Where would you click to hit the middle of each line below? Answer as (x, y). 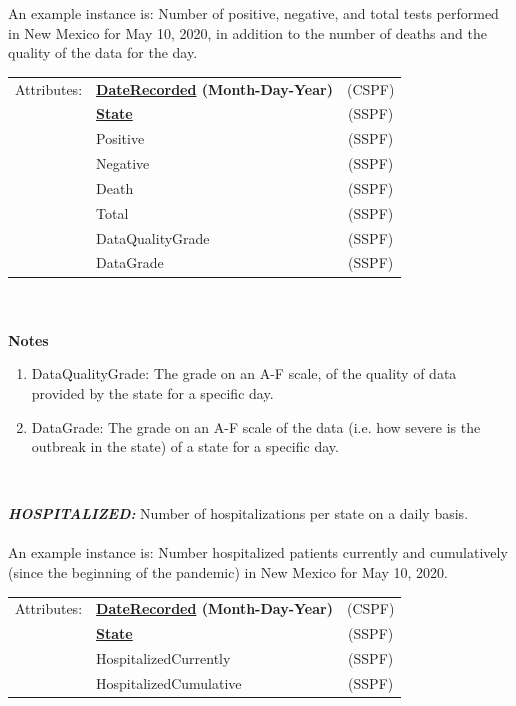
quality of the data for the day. (103, 52)
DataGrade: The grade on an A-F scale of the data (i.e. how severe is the (256, 426)
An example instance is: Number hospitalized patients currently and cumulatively (258, 552)
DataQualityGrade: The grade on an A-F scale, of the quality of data (244, 373)
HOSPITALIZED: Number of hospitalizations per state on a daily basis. (238, 513)
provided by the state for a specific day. (152, 392)
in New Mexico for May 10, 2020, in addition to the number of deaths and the (247, 32)
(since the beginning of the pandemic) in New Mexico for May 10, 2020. (228, 572)
